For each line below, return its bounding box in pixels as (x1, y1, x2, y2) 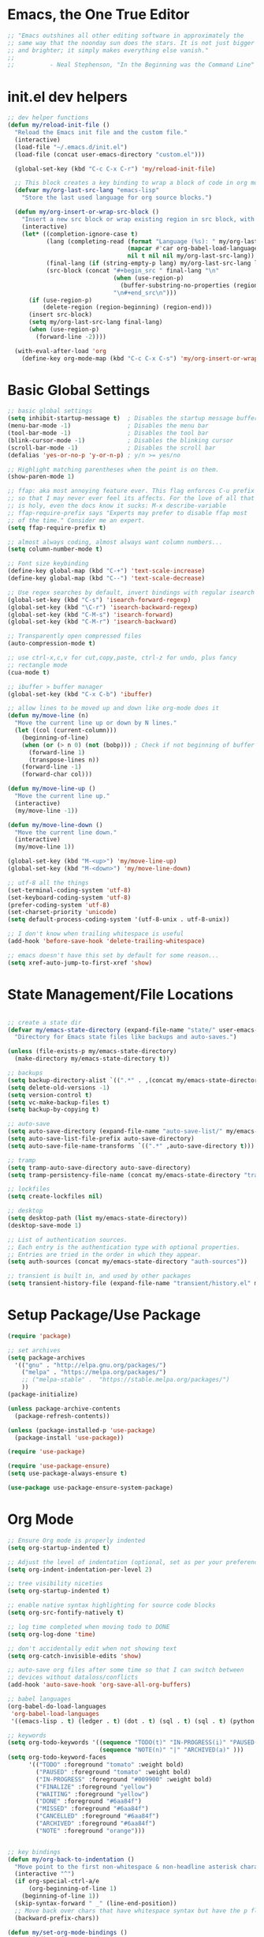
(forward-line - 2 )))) (35, 333, 107, 340)
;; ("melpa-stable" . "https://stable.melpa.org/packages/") (21, 1376, 230, 1384)
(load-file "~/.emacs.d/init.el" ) (14, 143, 128, 151)
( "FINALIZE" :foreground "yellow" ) (35, 1783, 153, 1791)
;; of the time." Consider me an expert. (7, 516, 146, 525)
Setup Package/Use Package (7, 1306, 202, 1324)
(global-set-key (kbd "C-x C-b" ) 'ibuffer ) (7, 690, 153, 698)
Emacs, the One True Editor (7, 6, 190, 24)
